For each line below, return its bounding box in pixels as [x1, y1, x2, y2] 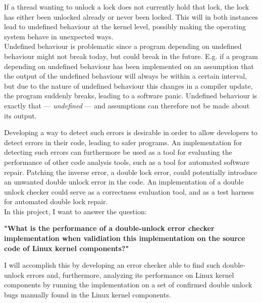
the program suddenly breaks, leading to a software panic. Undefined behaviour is [4, 90, 257, 101]
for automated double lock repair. [4, 196, 108, 207]
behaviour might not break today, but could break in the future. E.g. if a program [4, 50, 258, 61]
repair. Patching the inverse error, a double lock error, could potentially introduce [4, 166, 257, 177]
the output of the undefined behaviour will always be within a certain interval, [4, 71, 247, 81]
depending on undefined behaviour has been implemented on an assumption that [4, 60, 254, 71]
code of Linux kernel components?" [4, 243, 129, 253]
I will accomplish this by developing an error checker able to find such [4, 260, 221, 270]
